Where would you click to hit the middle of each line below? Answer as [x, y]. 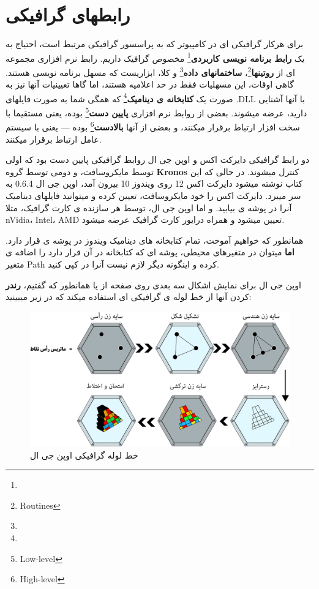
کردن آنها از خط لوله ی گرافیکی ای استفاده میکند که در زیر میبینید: [129, 297]
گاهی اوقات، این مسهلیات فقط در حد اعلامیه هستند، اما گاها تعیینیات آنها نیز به [150, 84]
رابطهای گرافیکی [68, 14]
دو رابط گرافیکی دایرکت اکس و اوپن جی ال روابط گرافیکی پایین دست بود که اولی [158, 159]
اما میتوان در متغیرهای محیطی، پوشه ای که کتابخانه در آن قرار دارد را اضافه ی [150, 252]
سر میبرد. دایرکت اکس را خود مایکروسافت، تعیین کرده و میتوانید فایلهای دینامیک [153, 195]
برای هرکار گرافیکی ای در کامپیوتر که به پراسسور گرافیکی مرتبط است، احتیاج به [155, 44]
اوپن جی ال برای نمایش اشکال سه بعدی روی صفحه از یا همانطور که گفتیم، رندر [153, 284]
